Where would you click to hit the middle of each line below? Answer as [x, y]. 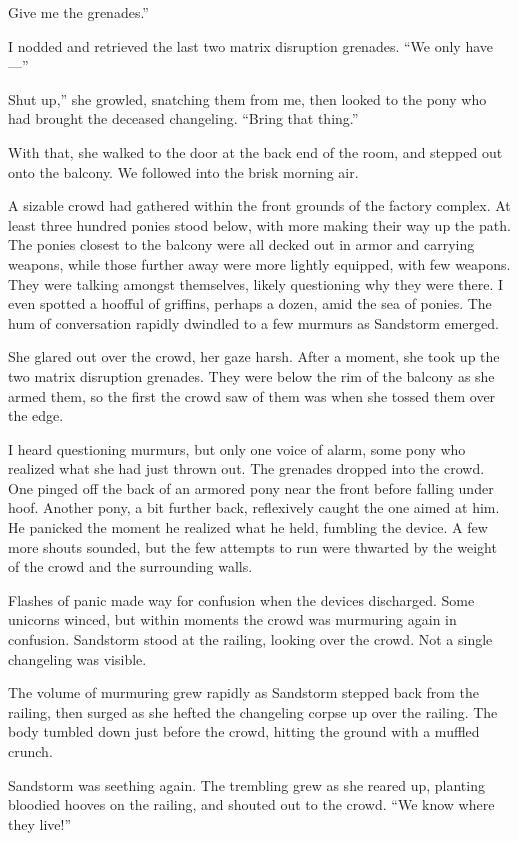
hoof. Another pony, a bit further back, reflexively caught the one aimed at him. [254, 507]
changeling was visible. [77, 658]
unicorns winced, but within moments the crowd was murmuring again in [232, 619]
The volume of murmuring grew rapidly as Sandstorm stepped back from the [244, 692]
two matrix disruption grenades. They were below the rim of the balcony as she [251, 375]
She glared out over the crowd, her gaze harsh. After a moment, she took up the [254, 356]
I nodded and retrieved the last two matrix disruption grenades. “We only [234, 45]
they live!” [39, 823]
